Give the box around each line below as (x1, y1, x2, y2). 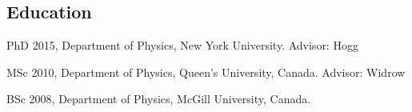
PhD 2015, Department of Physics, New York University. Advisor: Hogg (6, 37, 358, 54)
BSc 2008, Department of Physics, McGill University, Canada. (6, 90, 311, 107)
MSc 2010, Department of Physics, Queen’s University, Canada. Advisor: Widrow (6, 63, 406, 80)
